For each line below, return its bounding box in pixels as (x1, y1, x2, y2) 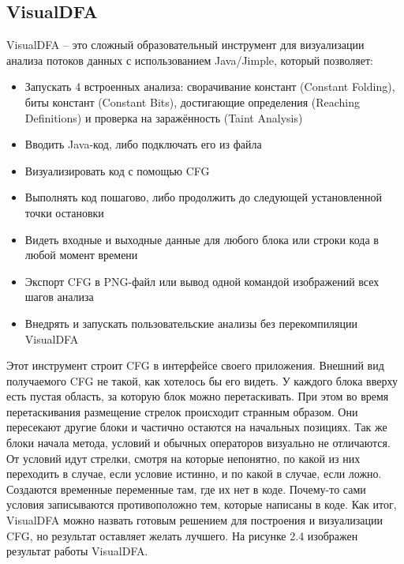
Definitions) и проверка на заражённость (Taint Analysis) (24, 109, 303, 126)
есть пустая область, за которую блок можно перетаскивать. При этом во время (6, 388, 389, 404)
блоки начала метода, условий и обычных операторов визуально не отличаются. (6, 434, 391, 451)
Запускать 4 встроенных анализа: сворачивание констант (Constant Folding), (24, 78, 395, 95)
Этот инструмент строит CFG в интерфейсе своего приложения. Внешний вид (6, 357, 384, 374)
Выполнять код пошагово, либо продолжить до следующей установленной (24, 189, 383, 205)
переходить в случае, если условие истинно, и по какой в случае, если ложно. (6, 465, 382, 482)
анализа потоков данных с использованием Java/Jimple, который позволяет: (6, 51, 373, 68)
